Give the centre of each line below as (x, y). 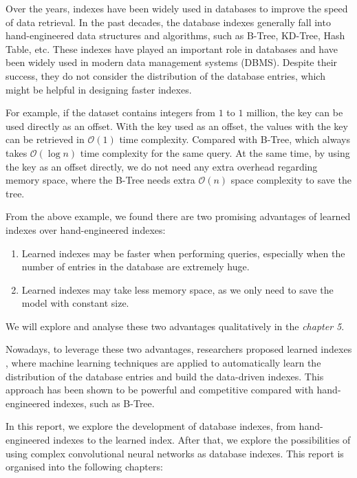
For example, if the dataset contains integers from (111, 112)
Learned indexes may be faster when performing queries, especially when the (183, 253)
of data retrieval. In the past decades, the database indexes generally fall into (168, 22)
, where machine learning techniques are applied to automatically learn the (163, 363)
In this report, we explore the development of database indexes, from (151, 426)
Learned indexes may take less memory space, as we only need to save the (177, 289)
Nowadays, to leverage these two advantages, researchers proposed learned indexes (179, 349)
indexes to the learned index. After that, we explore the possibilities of (202, 440)
